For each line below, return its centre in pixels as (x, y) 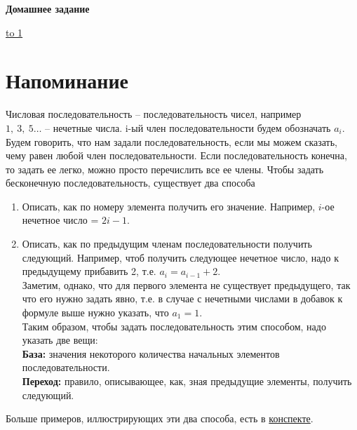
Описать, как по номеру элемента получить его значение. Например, (169, 206)
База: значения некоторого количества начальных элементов (151, 353)
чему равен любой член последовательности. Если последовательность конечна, (176, 155)
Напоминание (67, 80)
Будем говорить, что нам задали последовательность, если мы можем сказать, (171, 141)
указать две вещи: (60, 340)
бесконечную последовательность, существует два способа (130, 183)
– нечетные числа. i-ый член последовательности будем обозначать (188, 127)
